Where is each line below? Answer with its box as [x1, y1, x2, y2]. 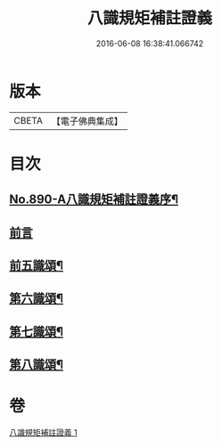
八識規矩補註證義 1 [9, 427, 78, 438]
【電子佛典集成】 [51, 115, 123, 127]
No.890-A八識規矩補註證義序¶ [9, 192, 179, 207]
